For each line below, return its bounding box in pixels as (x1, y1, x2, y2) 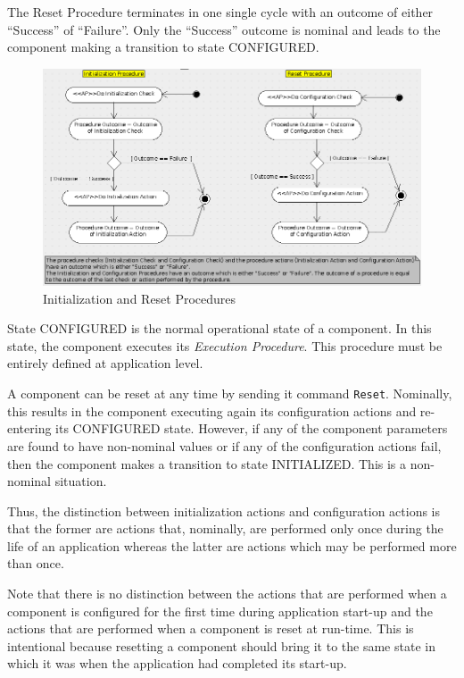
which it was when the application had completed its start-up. (7, 654, 347, 673)
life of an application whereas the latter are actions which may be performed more (7, 536, 457, 555)
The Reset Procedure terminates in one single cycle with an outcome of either (7, 3, 434, 21)
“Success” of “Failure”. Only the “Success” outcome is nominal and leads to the (7, 20, 441, 38)
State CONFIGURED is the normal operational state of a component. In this (7, 319, 432, 338)
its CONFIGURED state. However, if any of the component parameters (55, 419, 448, 438)
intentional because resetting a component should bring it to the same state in (7, 636, 435, 655)
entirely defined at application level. (7, 354, 203, 372)
